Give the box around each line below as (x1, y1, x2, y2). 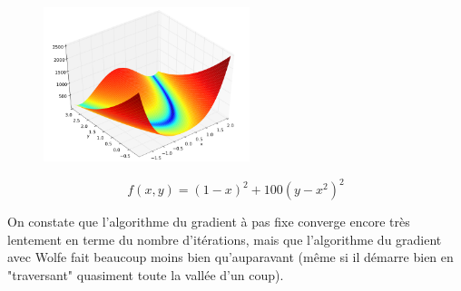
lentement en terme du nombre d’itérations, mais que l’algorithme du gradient (7, 229, 442, 248)
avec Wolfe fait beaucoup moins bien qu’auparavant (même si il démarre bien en (7, 247, 454, 267)
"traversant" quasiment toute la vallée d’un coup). (7, 265, 284, 284)
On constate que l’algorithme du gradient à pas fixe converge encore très (7, 212, 410, 231)
